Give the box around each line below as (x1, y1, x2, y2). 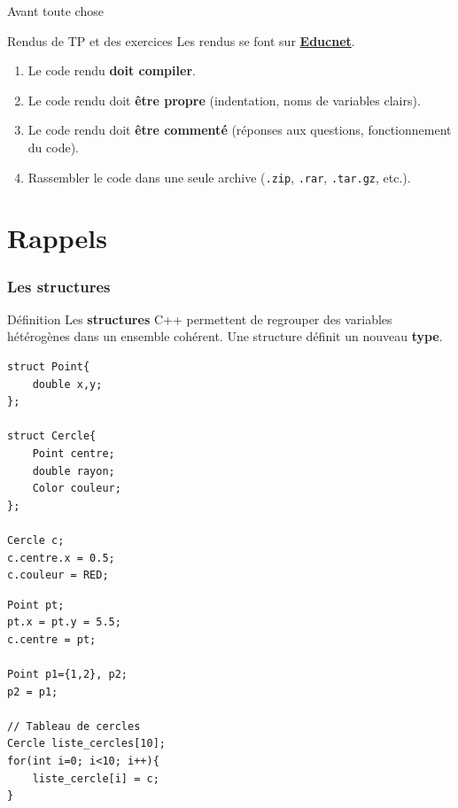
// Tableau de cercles (7, 719, 141, 733)
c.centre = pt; (7, 633, 97, 646)
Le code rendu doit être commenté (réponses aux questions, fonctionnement (27, 120, 452, 139)
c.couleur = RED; (7, 569, 109, 582)
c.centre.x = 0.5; (7, 551, 115, 564)
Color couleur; (32, 482, 121, 495)
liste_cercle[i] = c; (32, 772, 159, 785)
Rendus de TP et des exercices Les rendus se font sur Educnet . (7, 31, 355, 50)
